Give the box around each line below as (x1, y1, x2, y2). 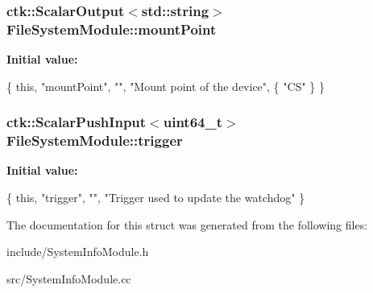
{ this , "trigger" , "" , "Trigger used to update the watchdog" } (6, 189, 305, 206)
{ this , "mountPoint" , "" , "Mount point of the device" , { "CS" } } (6, 77, 325, 94)
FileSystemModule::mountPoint (6, 19, 217, 39)
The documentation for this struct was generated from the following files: (6, 216, 368, 233)
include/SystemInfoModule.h (6, 243, 149, 260)
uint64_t (163, 112, 222, 132)
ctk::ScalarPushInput (6, 112, 147, 132)
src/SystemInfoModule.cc (6, 270, 131, 287)
